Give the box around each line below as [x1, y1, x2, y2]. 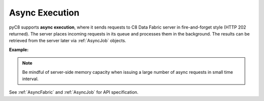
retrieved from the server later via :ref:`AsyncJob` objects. [9, 38, 127, 44]
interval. [22, 76, 39, 82]
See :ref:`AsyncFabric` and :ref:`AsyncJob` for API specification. [9, 89, 139, 95]
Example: [9, 47, 29, 52]
